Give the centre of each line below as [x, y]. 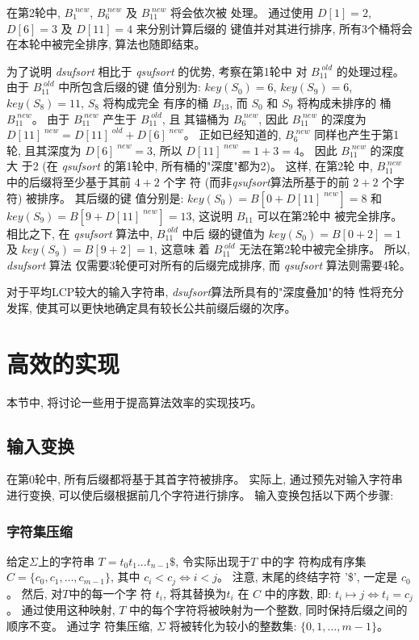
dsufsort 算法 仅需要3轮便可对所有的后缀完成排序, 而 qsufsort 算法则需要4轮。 [209, 264]
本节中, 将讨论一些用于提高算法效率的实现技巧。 [134, 402]
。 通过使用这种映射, [61, 610]
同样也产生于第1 [357, 134]
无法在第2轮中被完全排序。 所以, [325, 249]
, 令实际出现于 [213, 561]
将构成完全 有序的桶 [156, 102]
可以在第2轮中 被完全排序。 [330, 215]
